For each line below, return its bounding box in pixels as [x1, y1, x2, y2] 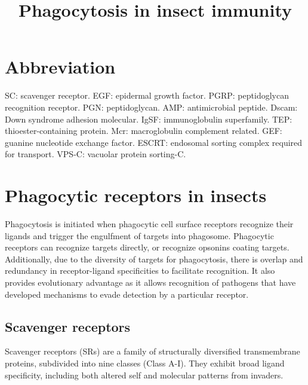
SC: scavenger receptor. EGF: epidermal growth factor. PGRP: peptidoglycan [5, 89, 289, 102]
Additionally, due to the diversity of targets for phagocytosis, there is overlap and [5, 252, 303, 265]
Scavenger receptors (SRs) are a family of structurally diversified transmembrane [5, 345, 300, 357]
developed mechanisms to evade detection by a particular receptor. [5, 288, 249, 300]
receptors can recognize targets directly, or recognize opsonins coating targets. [5, 241, 289, 253]
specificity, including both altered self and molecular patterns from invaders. [5, 368, 284, 381]
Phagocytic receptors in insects [5, 183, 267, 207]
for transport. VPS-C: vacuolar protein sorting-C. [5, 148, 186, 160]
